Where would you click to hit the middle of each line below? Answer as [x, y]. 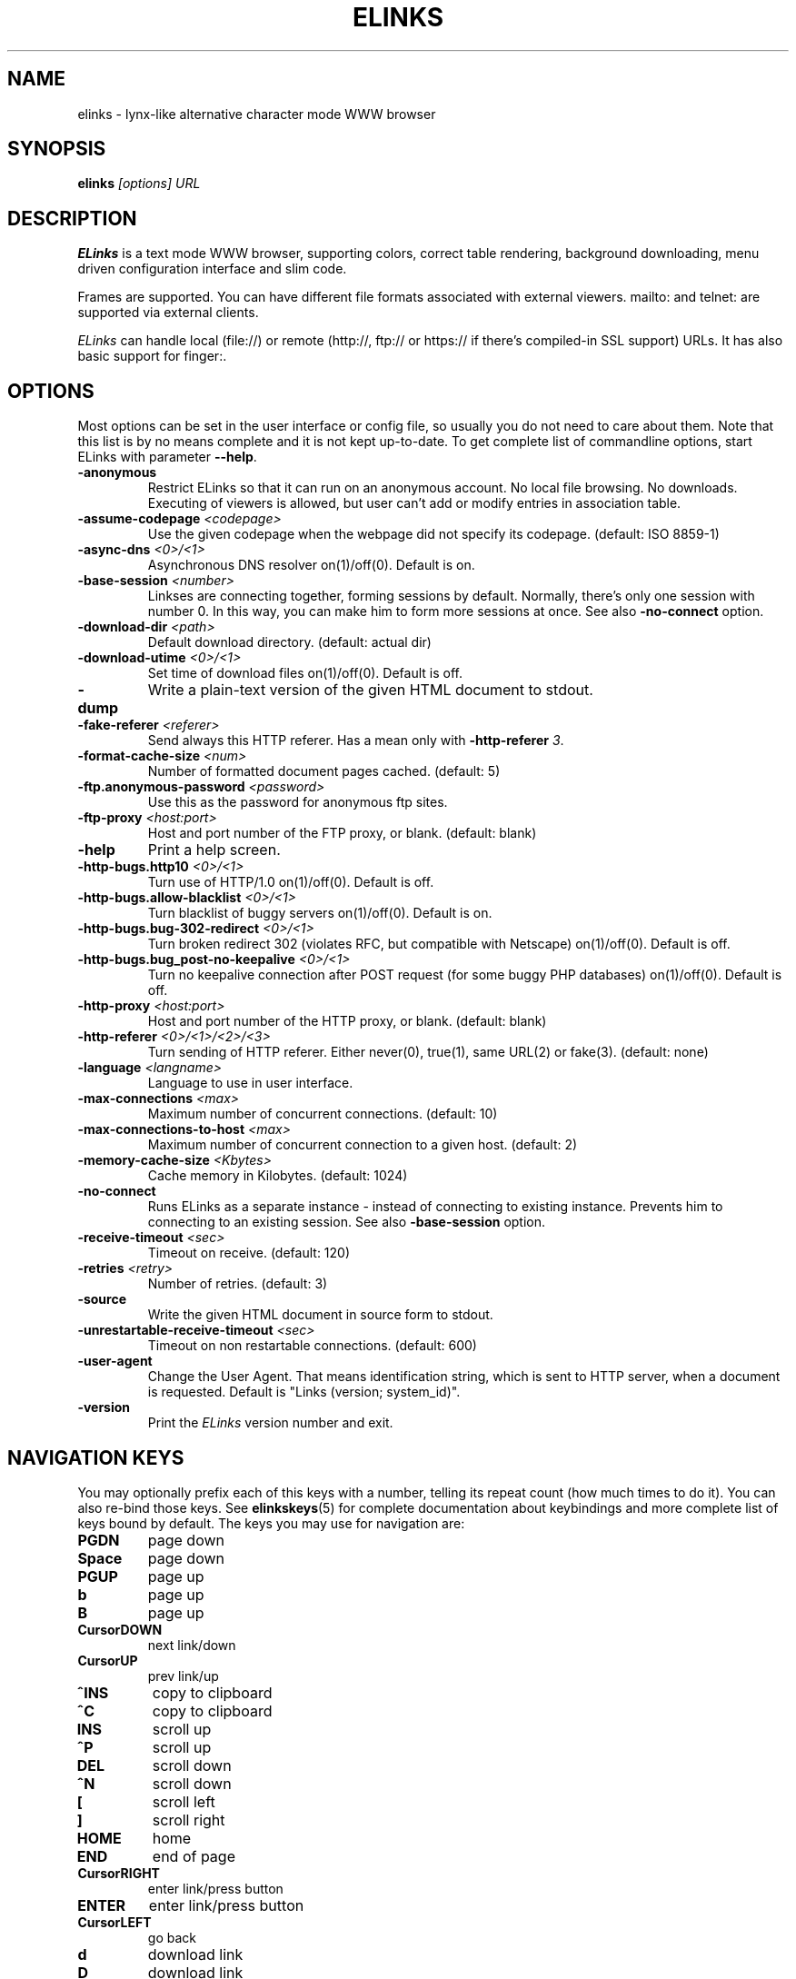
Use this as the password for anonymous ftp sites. [298, 802]
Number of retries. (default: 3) [238, 1284]
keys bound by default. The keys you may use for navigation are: [271, 1523]
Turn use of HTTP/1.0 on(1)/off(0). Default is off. [291, 882]
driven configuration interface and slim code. [212, 269]
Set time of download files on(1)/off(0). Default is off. [305, 673]
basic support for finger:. [152, 356]
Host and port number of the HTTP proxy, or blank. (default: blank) [347, 1021]
